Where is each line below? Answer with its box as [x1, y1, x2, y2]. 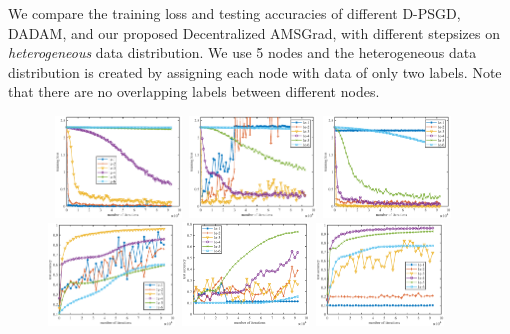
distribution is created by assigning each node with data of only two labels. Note [8, 61, 502, 82]
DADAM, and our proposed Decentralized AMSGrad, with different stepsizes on [8, 22, 500, 43]
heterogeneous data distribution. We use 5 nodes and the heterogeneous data [8, 42, 477, 63]
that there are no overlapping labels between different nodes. [8, 81, 380, 102]
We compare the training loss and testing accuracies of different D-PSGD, [8, 3, 461, 23]
